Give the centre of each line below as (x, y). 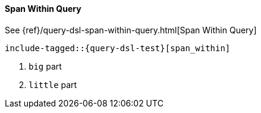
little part (53, 84)
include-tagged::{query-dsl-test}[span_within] (118, 48)
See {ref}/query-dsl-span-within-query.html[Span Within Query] (131, 30)
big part (45, 66)
